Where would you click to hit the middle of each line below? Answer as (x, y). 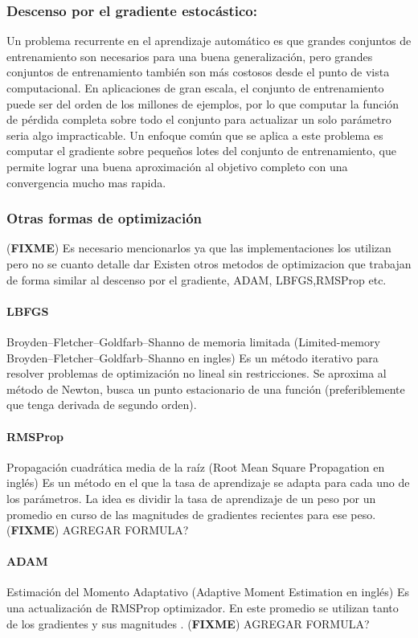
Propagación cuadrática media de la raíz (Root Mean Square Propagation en (196, 466)
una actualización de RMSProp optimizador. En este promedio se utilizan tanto (203, 608)
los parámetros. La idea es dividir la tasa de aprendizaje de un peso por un (191, 498)
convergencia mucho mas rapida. (86, 182)
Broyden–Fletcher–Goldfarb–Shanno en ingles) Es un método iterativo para (193, 357)
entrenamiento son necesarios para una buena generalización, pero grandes (190, 56)
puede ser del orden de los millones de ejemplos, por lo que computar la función (203, 103)
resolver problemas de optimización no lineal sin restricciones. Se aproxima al (197, 373)
